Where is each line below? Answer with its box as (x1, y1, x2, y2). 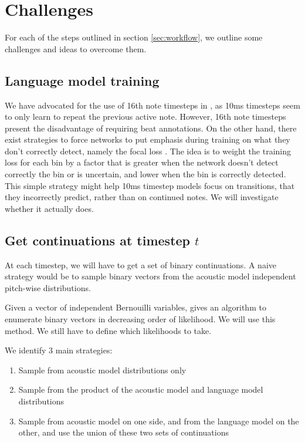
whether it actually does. (5, 202, 94, 214)
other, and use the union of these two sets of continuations (18, 426, 229, 438)
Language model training (5, 71, 160, 89)
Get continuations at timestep (5, 231, 191, 249)
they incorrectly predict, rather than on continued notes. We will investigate (5, 191, 279, 203)
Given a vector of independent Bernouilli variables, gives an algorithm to (5, 301, 266, 313)
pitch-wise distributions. (5, 281, 91, 293)
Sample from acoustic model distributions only (18, 363, 187, 376)
